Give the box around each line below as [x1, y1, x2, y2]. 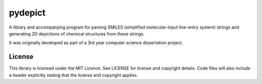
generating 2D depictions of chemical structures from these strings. [9, 31, 145, 36]
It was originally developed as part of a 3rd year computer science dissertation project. [9, 40, 183, 46]
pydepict [9, 7, 46, 18]
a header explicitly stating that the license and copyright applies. [9, 72, 138, 78]
